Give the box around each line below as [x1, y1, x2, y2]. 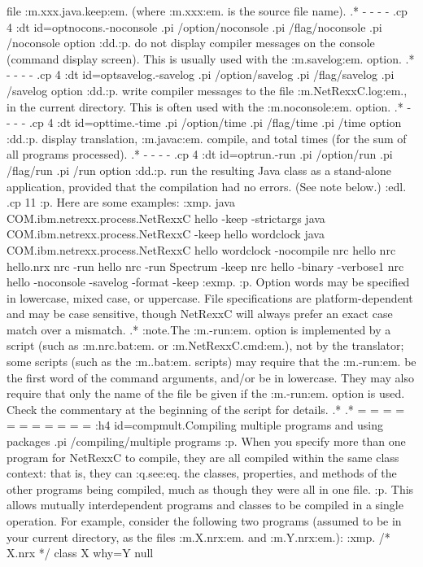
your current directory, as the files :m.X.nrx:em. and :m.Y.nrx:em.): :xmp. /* [7, 528, 390, 545]
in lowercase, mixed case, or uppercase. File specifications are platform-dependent [7, 289, 413, 306]
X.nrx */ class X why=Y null [7, 544, 154, 561]
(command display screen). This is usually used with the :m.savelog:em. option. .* [7, 50, 415, 67]
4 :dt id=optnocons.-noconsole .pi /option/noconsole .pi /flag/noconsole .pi [7, 18, 382, 35]
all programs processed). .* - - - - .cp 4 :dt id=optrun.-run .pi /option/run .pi [7, 146, 393, 163]
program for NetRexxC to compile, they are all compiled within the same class [7, 448, 399, 465]
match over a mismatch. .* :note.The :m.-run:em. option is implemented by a [7, 321, 391, 338]
